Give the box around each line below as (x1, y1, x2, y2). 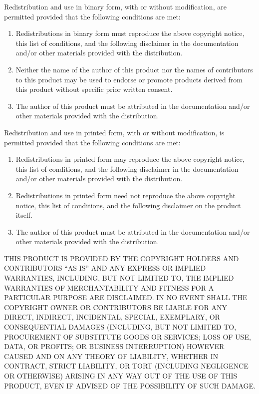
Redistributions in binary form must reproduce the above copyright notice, (15, 28, 245, 38)
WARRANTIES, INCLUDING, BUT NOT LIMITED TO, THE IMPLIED (4, 273, 234, 283)
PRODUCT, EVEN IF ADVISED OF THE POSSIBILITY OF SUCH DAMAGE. (4, 380, 256, 391)
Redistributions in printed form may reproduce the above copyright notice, (15, 154, 245, 164)
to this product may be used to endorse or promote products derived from (15, 74, 243, 84)
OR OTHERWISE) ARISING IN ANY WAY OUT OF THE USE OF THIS (4, 371, 238, 381)
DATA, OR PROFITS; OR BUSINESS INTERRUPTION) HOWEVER (4, 341, 225, 352)
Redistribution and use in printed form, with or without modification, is (4, 127, 225, 137)
